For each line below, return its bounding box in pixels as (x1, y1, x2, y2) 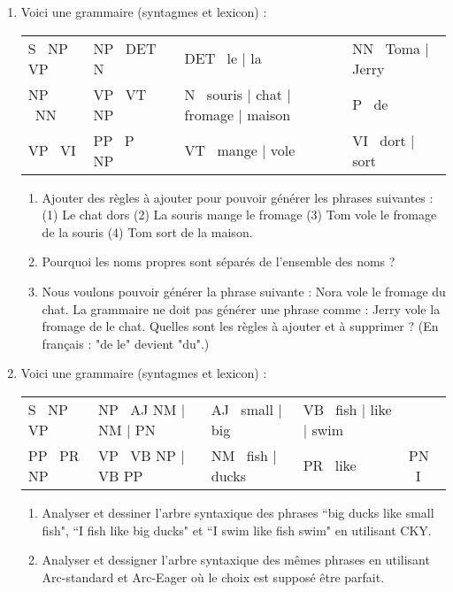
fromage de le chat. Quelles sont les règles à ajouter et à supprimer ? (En (42, 317, 439, 335)
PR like (303, 455, 357, 476)
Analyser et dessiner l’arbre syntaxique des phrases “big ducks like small (42, 503, 434, 521)
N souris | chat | (184, 83, 291, 104)
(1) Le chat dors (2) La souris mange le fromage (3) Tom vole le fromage (42, 205, 437, 224)
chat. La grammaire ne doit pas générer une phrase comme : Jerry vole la (42, 299, 441, 318)
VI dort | (352, 129, 415, 150)
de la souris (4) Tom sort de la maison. (42, 222, 253, 241)
